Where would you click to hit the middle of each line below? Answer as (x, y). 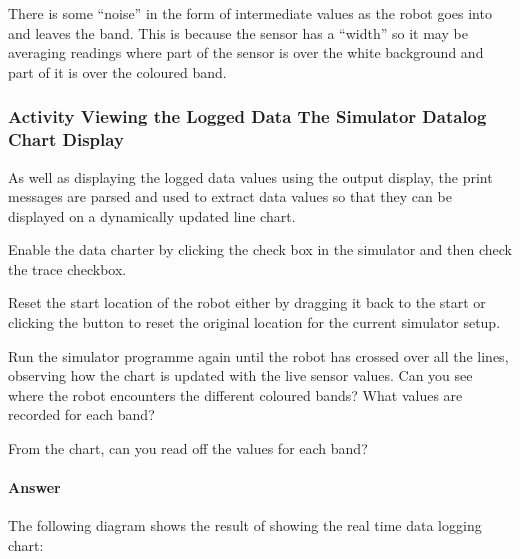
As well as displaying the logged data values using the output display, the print (250, 176)
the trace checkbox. (67, 268)
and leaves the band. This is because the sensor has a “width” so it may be (238, 32)
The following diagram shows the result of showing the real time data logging (245, 525)
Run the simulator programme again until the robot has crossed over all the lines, (258, 355)
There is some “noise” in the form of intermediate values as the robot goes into (250, 13)
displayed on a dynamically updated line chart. (152, 215)
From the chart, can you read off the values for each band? (188, 448)
